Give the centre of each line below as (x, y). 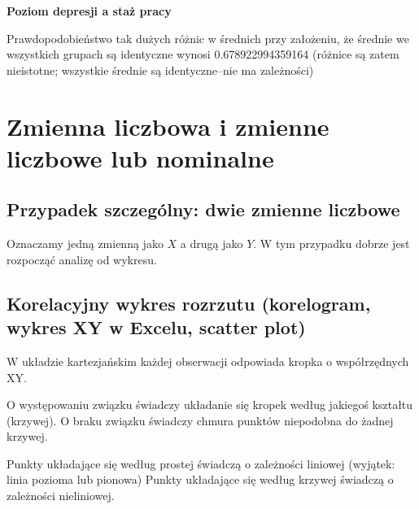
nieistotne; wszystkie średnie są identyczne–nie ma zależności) (160, 70)
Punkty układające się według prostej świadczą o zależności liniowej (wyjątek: (201, 463)
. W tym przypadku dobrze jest (332, 244)
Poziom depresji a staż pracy (89, 11)
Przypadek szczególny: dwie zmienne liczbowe (203, 209)
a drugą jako (212, 244)
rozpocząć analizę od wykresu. (82, 259)
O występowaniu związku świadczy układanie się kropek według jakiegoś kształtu (210, 405)
